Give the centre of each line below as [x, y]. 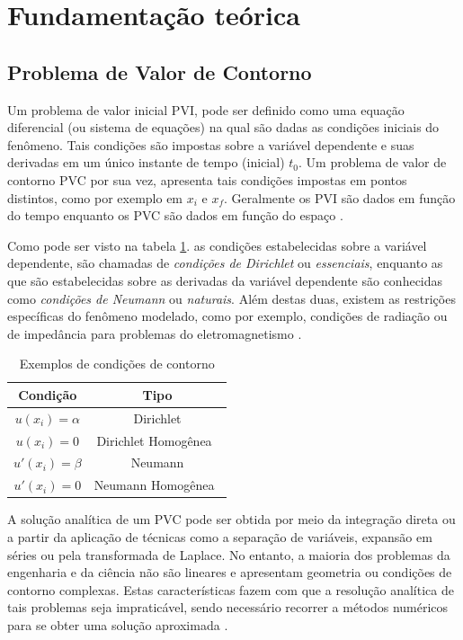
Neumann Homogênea [154, 485]
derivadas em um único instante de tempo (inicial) [146, 162]
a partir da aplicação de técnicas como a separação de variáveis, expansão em [220, 536]
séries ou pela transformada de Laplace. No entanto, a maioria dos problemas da [229, 554]
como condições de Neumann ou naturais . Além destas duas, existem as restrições [231, 298]
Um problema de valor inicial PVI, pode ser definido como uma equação [206, 109]
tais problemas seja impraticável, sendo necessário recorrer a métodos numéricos [228, 607]
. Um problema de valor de [373, 162]
